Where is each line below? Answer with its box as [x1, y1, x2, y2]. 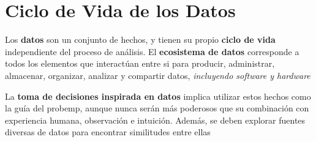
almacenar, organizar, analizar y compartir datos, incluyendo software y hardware [5, 69, 310, 81]
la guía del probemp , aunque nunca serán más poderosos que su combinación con [5, 102, 309, 114]
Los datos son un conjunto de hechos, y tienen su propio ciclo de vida [5, 33, 276, 46]
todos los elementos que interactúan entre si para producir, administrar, [5, 57, 275, 70]
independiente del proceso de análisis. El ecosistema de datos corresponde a [5, 45, 299, 58]
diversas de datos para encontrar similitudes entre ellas [5, 125, 211, 138]
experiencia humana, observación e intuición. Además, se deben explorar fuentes [5, 113, 306, 126]
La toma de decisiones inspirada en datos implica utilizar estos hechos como [5, 89, 311, 102]
